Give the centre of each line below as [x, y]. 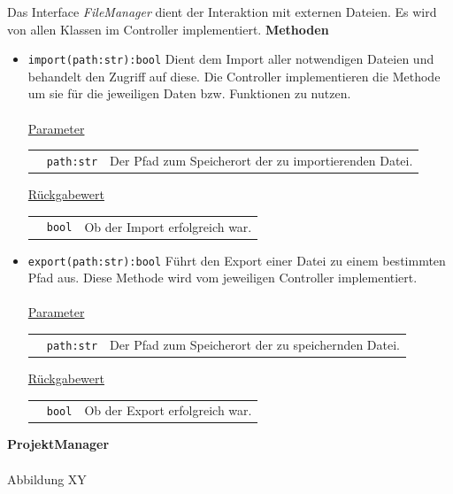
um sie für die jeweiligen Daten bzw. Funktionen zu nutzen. [189, 93]
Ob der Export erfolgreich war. [168, 410]
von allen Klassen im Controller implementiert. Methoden [168, 29]
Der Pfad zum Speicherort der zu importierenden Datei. [261, 160]
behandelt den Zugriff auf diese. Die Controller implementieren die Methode [234, 76]
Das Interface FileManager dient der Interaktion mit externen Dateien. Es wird [222, 12]
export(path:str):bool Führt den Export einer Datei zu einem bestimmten [237, 260]
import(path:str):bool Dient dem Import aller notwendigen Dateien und [231, 59]
